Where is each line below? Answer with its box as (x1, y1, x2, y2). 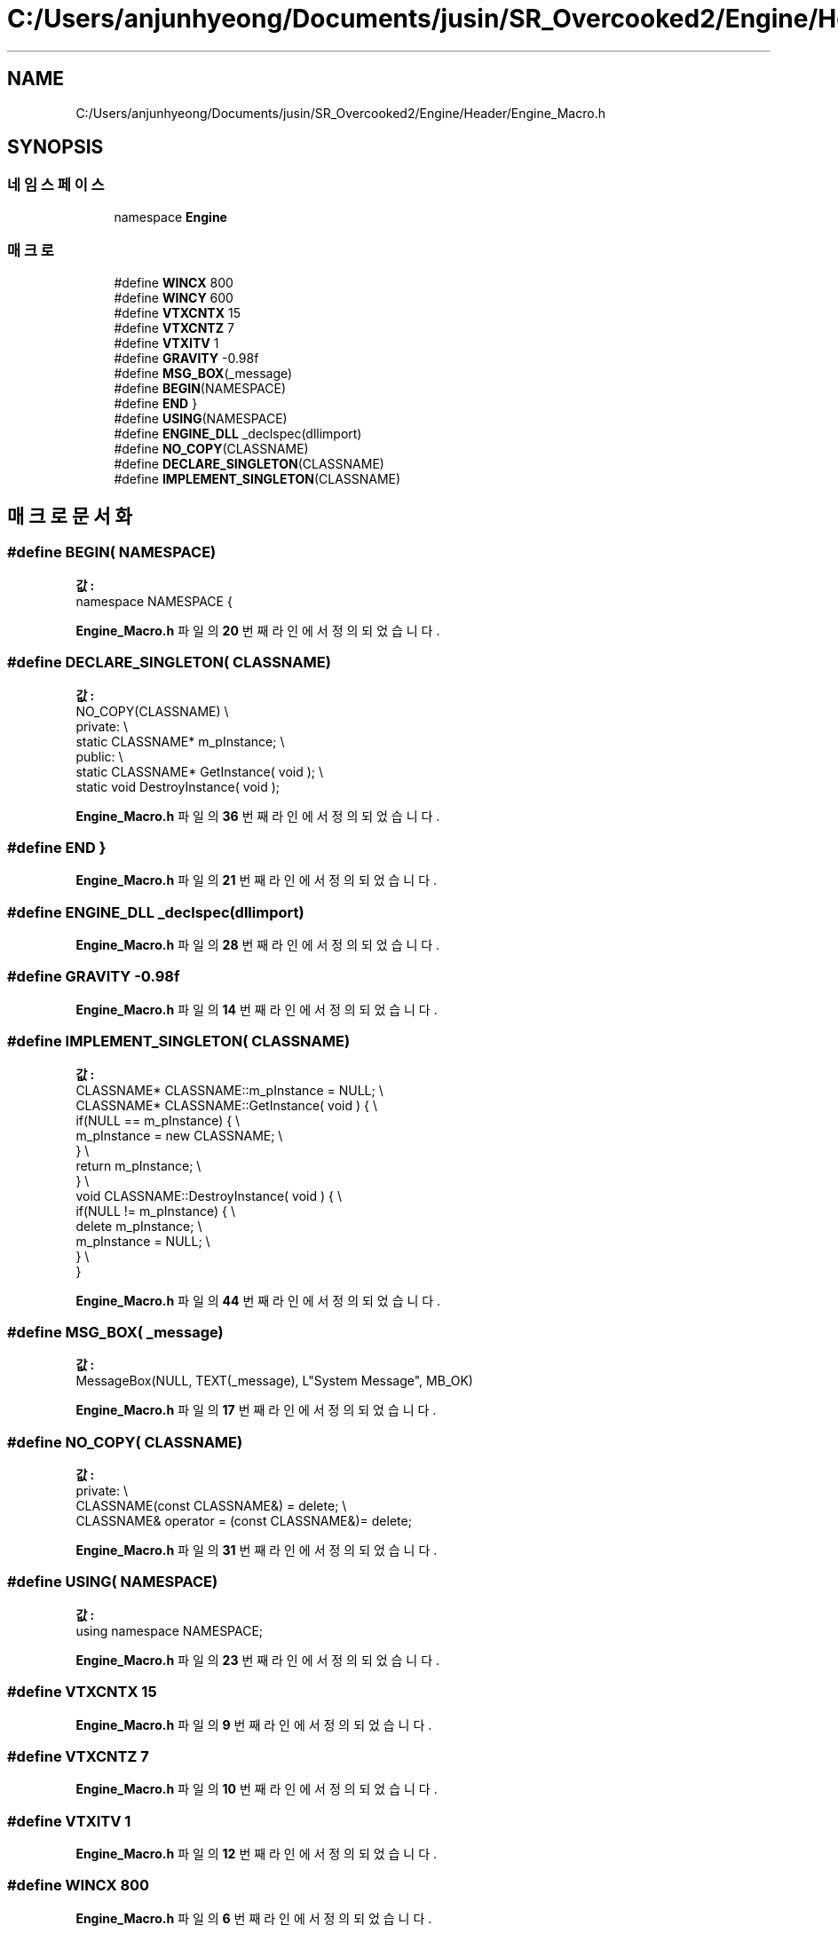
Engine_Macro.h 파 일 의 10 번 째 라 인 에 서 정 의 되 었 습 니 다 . (75, 1781, 438, 1797)
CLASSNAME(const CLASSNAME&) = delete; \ (75, 1498, 347, 1514)
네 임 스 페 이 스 (7, 176, 105, 194)
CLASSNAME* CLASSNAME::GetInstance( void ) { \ (75, 1097, 377, 1113)
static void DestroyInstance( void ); (75, 778, 281, 794)
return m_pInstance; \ (75, 1157, 202, 1173)
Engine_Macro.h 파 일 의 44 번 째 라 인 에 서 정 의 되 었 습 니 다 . (75, 1292, 441, 1308)
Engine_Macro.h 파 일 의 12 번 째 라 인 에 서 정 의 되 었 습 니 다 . (75, 1846, 438, 1862)
